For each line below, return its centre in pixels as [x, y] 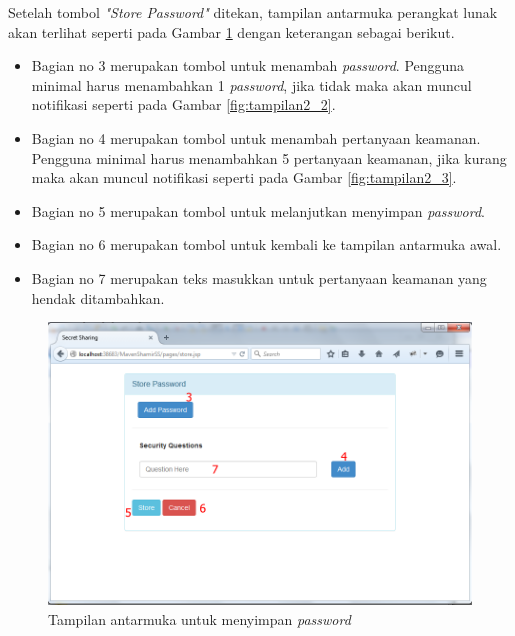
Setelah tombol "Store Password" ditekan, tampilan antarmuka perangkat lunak [253, 12]
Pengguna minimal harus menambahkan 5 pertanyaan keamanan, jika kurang [269, 157]
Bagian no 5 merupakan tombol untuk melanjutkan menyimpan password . [258, 210]
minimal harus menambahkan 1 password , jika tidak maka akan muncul [251, 84]
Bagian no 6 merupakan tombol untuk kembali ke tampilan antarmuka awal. [266, 244]
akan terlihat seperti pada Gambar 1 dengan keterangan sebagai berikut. [231, 31]
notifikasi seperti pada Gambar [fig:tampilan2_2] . [183, 104]
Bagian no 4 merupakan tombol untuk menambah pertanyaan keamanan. [256, 137]
